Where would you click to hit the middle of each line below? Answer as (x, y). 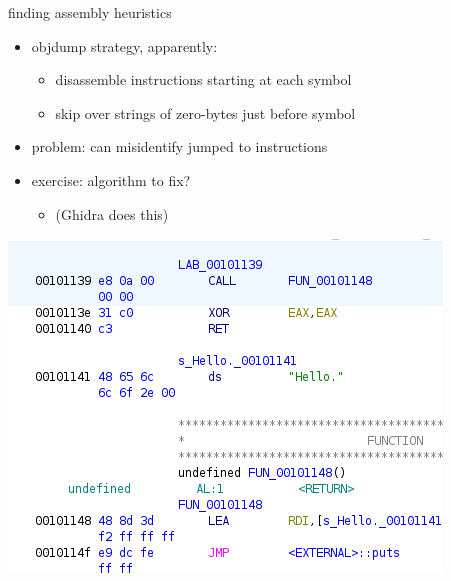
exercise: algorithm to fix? (111, 179)
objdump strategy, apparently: (124, 45)
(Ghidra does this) (112, 213)
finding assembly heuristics (90, 12)
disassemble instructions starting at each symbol (203, 79)
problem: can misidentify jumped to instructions (179, 146)
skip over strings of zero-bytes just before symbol (205, 112)
